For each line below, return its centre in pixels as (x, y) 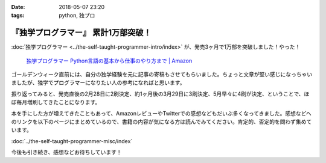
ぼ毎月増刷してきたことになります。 (56, 102)
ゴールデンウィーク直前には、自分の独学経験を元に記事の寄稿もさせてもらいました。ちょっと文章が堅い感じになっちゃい (162, 75)
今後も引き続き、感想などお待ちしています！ (66, 152)
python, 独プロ (77, 16)
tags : (18, 16)
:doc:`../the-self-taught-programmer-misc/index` (72, 141)
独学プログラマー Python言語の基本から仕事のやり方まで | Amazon (109, 61)
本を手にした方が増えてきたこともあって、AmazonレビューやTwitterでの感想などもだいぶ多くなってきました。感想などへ (161, 113)
